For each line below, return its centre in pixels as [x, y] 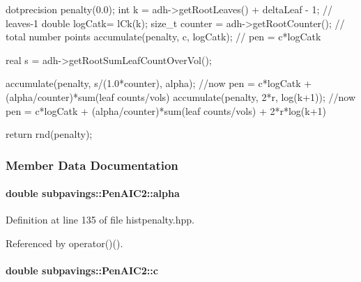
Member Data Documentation [92, 165]
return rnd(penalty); [49, 134]
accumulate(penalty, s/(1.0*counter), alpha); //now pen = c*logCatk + [159, 83]
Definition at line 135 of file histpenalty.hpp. [100, 220]
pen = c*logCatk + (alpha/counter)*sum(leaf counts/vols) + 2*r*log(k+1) [166, 110]
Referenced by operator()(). [64, 243]
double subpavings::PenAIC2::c [82, 271]
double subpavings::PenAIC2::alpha [93, 193]
